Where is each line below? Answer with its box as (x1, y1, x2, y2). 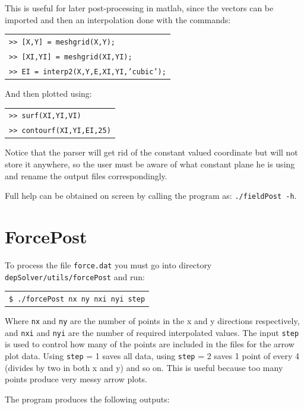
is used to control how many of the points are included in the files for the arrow (5, 338, 294, 350)
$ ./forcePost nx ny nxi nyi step (9, 294, 145, 303)
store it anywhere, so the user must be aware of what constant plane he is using (5, 157, 295, 170)
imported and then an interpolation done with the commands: (5, 13, 231, 26)
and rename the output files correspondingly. (5, 169, 167, 182)
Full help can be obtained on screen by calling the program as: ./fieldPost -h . (5, 189, 297, 202)
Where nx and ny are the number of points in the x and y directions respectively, (5, 315, 300, 327)
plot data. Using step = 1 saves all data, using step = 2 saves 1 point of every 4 (5, 350, 300, 362)
